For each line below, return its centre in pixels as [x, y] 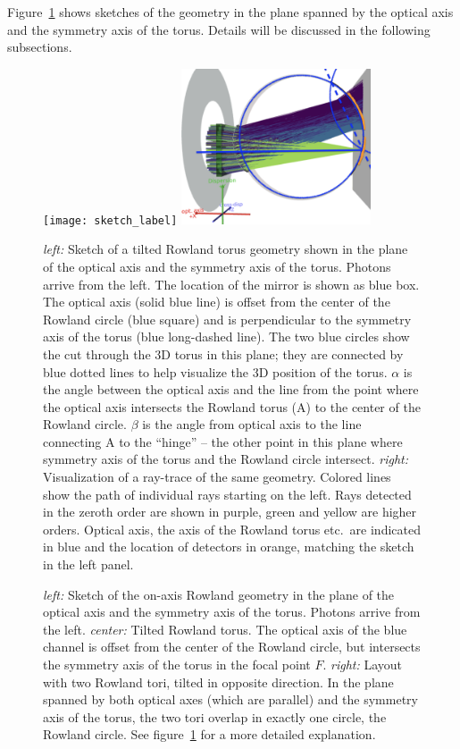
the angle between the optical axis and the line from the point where [231, 389]
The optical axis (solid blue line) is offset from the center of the [217, 302]
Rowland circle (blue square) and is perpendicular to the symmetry [227, 319]
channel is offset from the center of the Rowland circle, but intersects [232, 647]
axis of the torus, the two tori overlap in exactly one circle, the [215, 716]
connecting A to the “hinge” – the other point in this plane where [223, 441]
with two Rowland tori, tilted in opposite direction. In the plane [218, 682]
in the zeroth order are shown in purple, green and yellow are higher [230, 512]
